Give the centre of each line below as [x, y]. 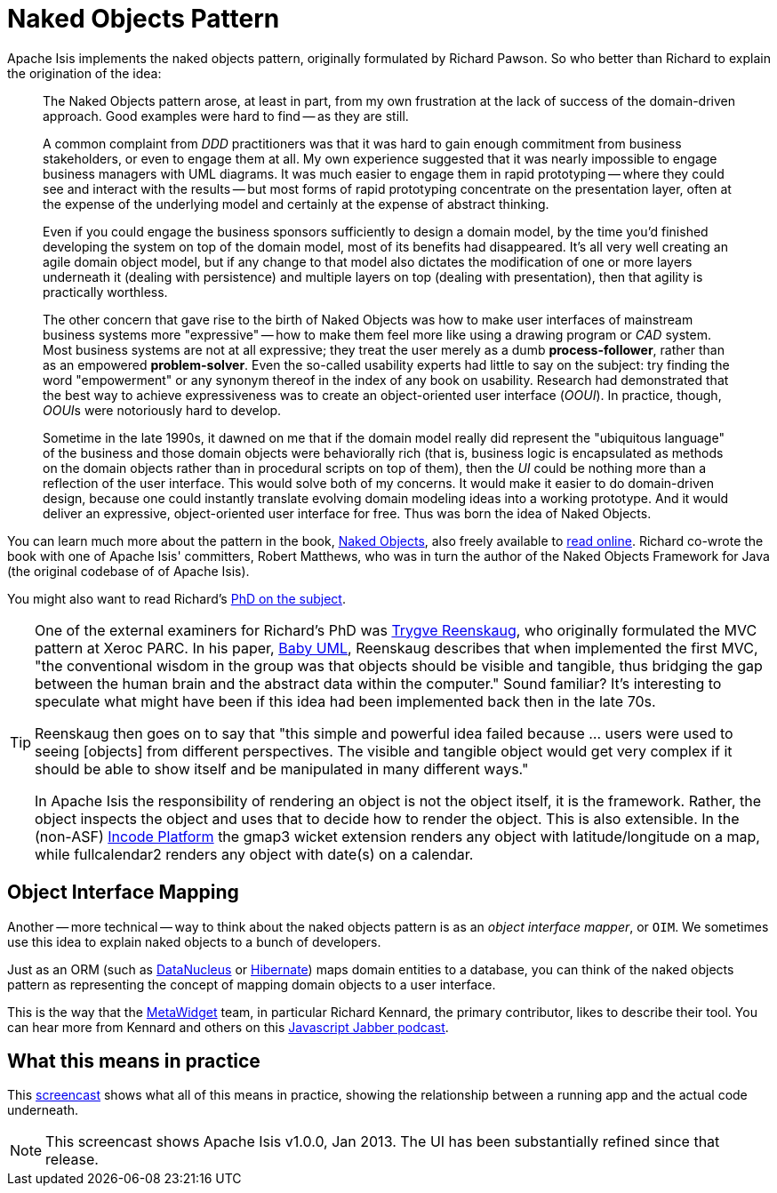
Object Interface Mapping [123, 893]
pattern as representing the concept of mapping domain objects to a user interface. [252, 984]
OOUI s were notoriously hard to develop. [162, 410]
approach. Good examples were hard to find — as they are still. [226, 116]
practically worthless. [105, 292]
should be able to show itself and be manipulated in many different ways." [282, 769]
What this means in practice [134, 1061]
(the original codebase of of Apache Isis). [128, 571]
